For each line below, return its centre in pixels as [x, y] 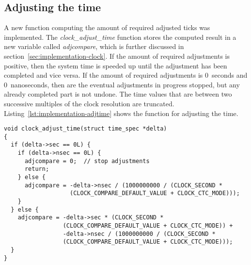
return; [37, 169]
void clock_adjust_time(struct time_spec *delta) [86, 129]
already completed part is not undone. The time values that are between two [118, 94]
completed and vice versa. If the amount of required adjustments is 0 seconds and [126, 75]
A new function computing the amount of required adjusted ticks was [107, 27]
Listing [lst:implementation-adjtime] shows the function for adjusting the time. [121, 113]
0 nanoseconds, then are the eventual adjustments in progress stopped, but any [122, 84]
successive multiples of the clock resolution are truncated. [89, 103]
